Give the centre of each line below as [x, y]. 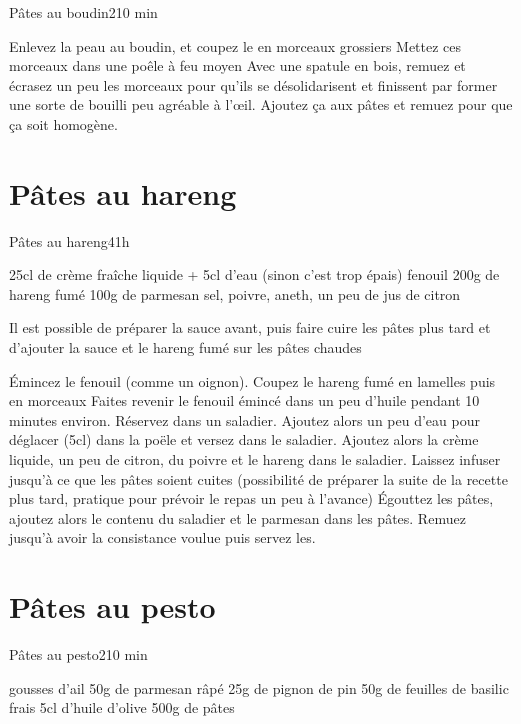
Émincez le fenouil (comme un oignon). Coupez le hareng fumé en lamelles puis [252, 380]
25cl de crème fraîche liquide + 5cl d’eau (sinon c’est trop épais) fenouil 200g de [254, 274]
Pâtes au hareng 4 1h [69, 240]
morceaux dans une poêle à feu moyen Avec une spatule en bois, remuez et [237, 65]
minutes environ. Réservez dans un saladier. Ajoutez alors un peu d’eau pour [244, 419]
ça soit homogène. [63, 123]
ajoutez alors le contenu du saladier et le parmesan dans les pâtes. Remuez [237, 517]
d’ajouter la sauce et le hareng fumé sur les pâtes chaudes [185, 347]
